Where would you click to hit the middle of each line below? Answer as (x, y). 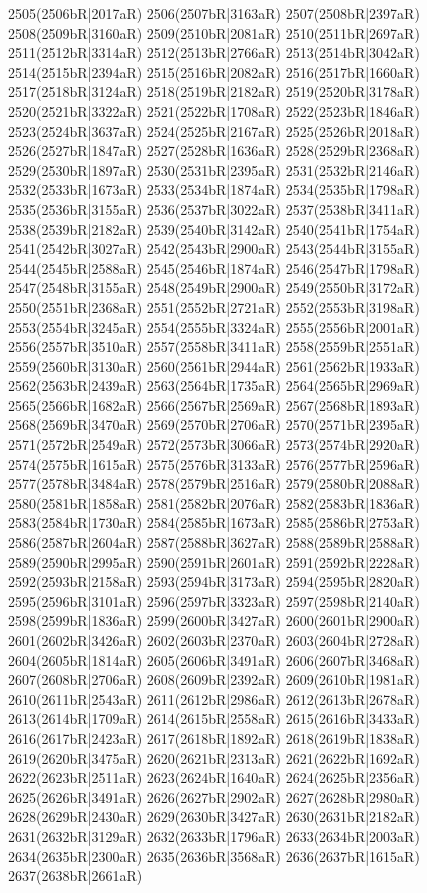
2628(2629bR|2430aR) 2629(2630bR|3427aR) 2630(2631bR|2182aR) (214, 816)
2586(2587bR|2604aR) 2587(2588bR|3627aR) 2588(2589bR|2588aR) (214, 542)
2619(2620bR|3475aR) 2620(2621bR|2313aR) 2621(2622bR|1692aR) (214, 757)
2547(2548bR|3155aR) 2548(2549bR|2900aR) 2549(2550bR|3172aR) (214, 287)
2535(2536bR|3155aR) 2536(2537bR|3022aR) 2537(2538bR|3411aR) (214, 208)
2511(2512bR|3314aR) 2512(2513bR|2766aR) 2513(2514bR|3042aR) (214, 52)
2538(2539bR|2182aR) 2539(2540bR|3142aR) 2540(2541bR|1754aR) (214, 228)
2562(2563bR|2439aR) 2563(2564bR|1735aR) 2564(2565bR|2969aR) (214, 385)
